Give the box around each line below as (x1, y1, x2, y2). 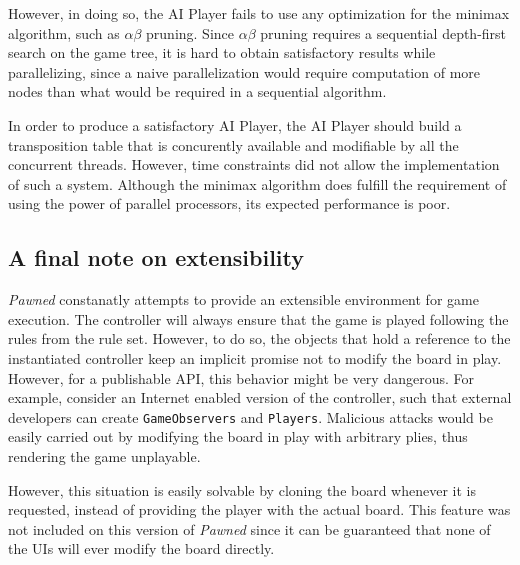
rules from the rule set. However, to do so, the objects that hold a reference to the (8, 328, 511, 349)
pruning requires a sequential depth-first (260, 22, 507, 43)
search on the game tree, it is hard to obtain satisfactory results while (8, 42, 436, 63)
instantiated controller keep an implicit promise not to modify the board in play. (8, 347, 502, 368)
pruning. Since (146, 22, 234, 43)
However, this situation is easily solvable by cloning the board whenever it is (8, 479, 477, 500)
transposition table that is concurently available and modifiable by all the (8, 134, 459, 155)
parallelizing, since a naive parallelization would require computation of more (8, 61, 481, 82)
